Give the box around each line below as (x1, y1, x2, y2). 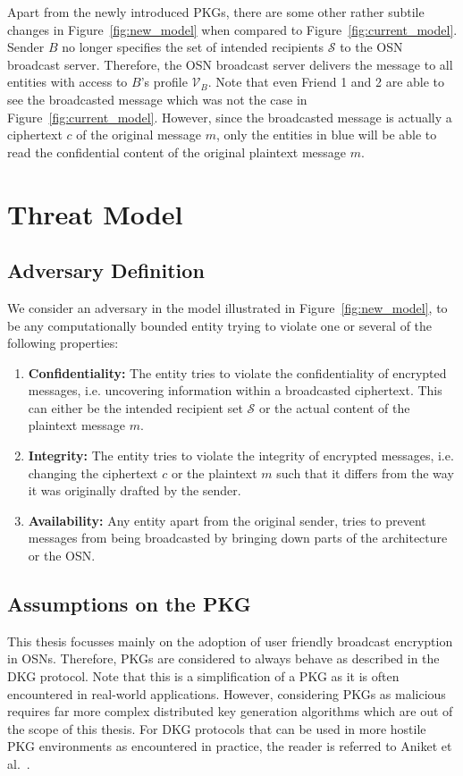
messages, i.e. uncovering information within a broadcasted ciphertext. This (28, 381, 442, 400)
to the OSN (340, 38, 403, 56)
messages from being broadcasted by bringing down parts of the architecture (28, 528, 448, 547)
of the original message (76, 125, 202, 144)
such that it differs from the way (276, 463, 454, 482)
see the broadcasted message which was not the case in (7, 89, 307, 108)
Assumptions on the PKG (7, 590, 251, 618)
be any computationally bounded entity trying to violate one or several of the (7, 316, 433, 334)
